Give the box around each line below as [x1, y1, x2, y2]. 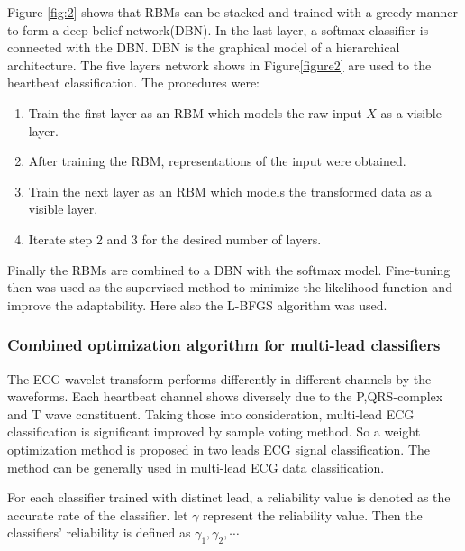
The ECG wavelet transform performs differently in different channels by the [7, 369, 432, 388]
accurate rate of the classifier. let [7, 505, 188, 524]
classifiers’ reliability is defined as [7, 523, 191, 542]
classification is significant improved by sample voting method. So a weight [7, 422, 421, 441]
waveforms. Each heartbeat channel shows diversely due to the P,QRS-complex [7, 387, 443, 406]
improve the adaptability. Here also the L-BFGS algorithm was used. [7, 295, 387, 314]
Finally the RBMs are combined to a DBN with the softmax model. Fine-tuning [7, 260, 451, 279]
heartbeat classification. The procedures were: [7, 73, 260, 92]
